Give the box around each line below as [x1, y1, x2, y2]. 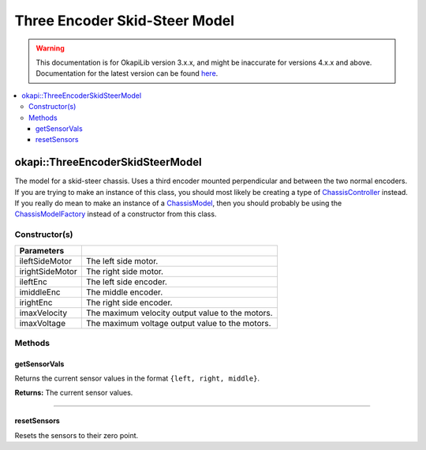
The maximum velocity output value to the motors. [85, 307, 273, 318]
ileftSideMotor [19, 255, 73, 266]
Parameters [19, 245, 65, 256]
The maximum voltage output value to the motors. [85, 317, 271, 328]
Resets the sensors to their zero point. [14, 430, 139, 440]
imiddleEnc [19, 287, 61, 298]
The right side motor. [85, 265, 164, 276]
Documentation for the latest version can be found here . [35, 69, 219, 78]
